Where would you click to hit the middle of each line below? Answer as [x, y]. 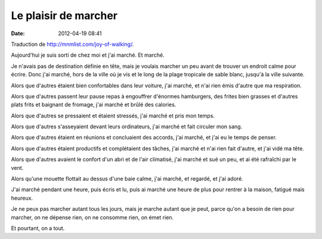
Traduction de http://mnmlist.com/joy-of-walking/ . [72, 44]
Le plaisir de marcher [64, 15]
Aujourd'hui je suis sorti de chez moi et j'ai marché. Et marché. [88, 55]
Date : [18, 33]
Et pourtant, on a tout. [38, 228]
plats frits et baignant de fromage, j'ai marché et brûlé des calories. [94, 105]
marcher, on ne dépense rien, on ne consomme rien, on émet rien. [92, 217]
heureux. [22, 198]
